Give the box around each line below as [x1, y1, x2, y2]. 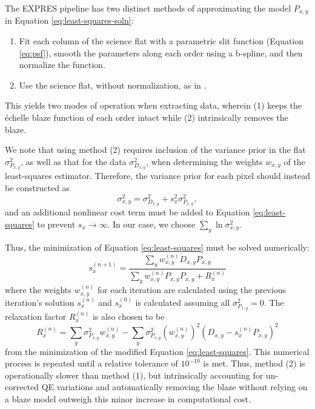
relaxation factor [5, 310, 67, 323]
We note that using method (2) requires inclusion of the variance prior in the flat [5, 143, 306, 156]
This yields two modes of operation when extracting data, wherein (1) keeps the [5, 99, 302, 112]
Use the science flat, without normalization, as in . [19, 78, 207, 91]
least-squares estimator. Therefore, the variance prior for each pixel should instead [5, 169, 310, 182]
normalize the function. [19, 58, 105, 71]
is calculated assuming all [135, 296, 230, 308]
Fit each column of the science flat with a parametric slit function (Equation [19, 35, 304, 47]
